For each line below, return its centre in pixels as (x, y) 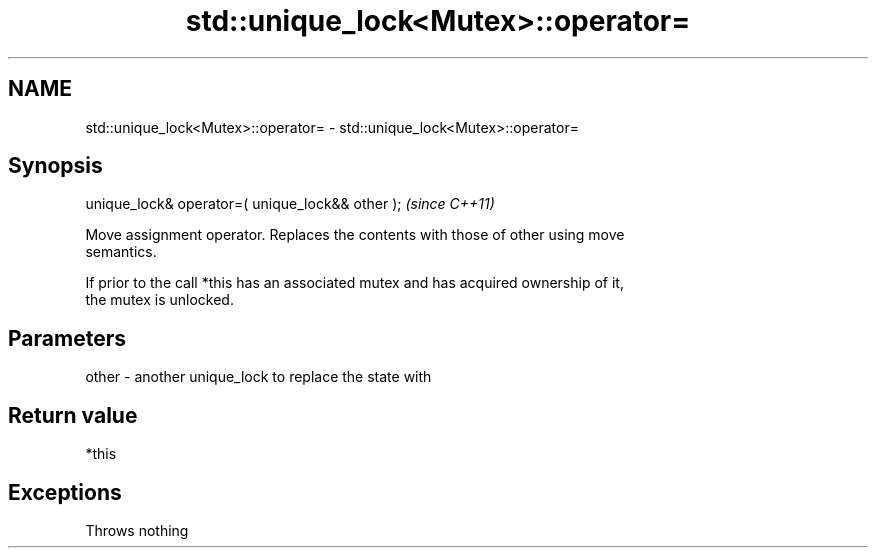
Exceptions (65, 492)
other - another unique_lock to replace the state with (258, 377)
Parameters (67, 338)
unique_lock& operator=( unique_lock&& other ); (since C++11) (290, 204)
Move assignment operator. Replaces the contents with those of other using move (355, 235)
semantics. (121, 252)
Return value (73, 415)
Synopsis (55, 166)
